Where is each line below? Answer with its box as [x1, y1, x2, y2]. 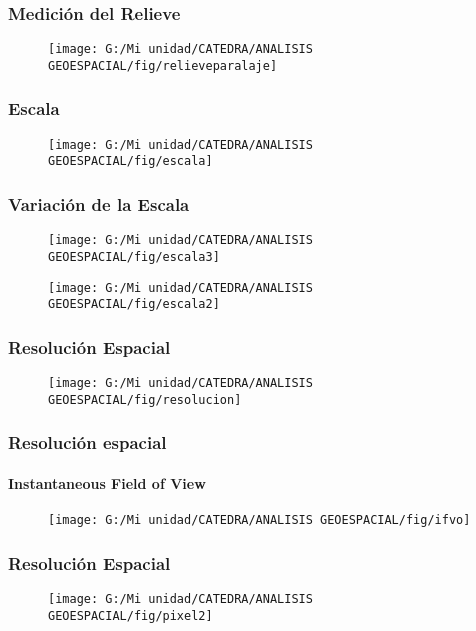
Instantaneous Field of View [8, 472, 206, 493]
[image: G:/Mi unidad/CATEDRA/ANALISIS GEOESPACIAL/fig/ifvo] [48, 513, 471, 528]
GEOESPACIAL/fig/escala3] [48, 249, 220, 264]
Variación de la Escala [8, 191, 190, 216]
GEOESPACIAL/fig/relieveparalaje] [48, 58, 278, 73]
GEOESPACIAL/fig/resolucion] [48, 392, 242, 407]
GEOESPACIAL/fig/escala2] [48, 297, 220, 312]
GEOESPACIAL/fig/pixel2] [48, 608, 213, 623]
